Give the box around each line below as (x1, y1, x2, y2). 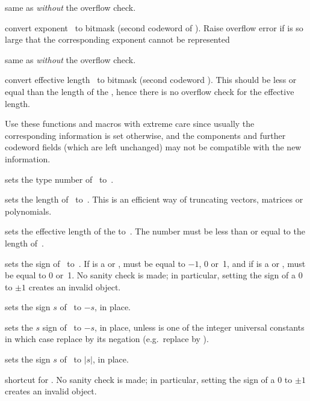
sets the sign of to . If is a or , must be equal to (5, 257, 185, 269)
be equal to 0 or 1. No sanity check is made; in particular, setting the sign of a (5, 269, 296, 281)
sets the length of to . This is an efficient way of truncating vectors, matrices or (5, 193, 303, 206)
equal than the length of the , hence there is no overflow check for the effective (5, 85, 294, 97)
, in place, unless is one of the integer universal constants (95, 320, 305, 333)
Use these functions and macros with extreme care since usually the (5, 117, 255, 130)
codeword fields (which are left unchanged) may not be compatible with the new (5, 141, 302, 153)
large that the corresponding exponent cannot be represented (5, 33, 230, 46)
